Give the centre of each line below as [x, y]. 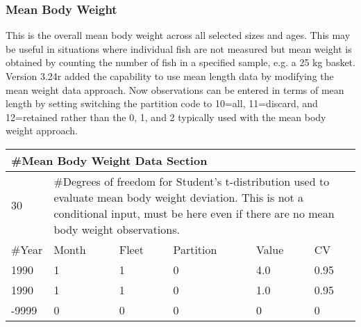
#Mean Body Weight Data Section [109, 160]
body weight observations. [117, 229]
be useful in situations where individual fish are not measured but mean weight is [179, 48]
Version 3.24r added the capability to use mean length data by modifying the [170, 76]
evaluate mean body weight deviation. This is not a [179, 197]
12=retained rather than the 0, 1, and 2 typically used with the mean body [166, 117]
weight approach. [42, 130]
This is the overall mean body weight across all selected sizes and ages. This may [178, 35]
